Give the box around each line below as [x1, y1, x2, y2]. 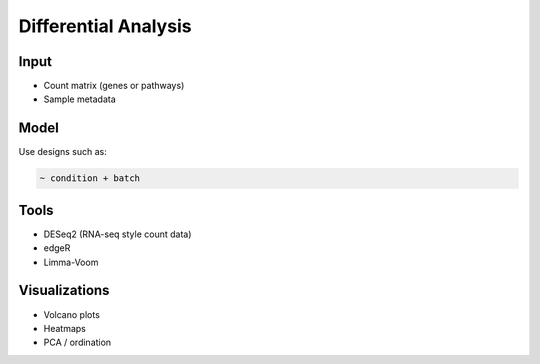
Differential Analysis [18, 15, 192, 37]
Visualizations [18, 282, 110, 299]
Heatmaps [43, 322, 87, 334]
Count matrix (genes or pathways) [43, 80, 185, 92]
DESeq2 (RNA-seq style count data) [43, 228, 192, 240]
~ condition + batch [39, 173, 140, 184]
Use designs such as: [18, 146, 107, 158]
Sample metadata [43, 93, 117, 105]
